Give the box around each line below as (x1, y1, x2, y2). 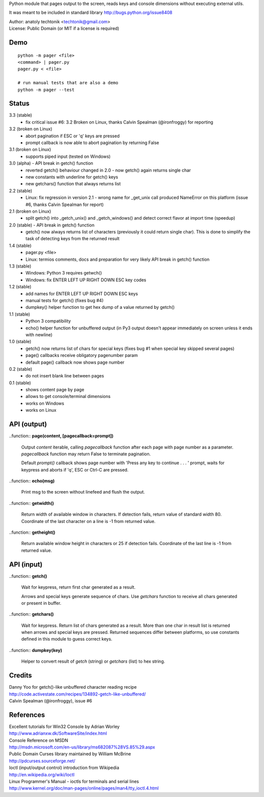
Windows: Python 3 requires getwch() (25, 270, 102, 276)
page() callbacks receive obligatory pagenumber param (25, 352, 138, 358)
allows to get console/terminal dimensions (25, 394, 111, 399)
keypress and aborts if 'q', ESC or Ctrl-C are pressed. (21, 467, 129, 473)
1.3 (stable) (9, 263, 32, 269)
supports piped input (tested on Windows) (25, 153, 111, 159)
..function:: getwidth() (9, 500, 54, 506)
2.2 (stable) (9, 188, 33, 194)
